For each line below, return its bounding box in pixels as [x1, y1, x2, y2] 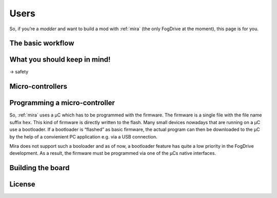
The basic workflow [9, 39, 74, 48]
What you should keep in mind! [9, 55, 111, 64]
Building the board [9, 164, 70, 172]
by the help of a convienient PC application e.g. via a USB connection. [9, 133, 157, 140]
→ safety [9, 69, 29, 75]
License [9, 180, 35, 189]
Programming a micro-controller [9, 98, 115, 107]
